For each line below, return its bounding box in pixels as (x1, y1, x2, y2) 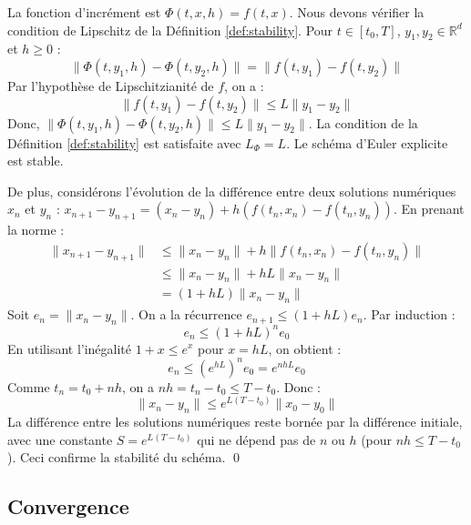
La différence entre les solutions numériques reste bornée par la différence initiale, (7, 412, 463, 431)
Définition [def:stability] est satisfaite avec (7, 133, 241, 152)
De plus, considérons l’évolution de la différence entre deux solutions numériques (7, 181, 456, 200)
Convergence (7, 492, 129, 520)
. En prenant (393, 199, 465, 218)
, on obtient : (268, 338, 342, 358)
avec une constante (7, 429, 113, 449)
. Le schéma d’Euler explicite (286, 133, 448, 152)
